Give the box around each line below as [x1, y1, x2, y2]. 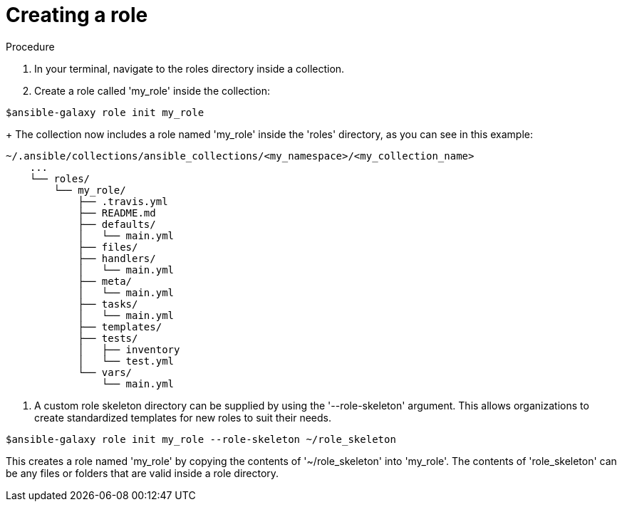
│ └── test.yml [78, 355, 175, 367]
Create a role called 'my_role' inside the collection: [34, 84, 271, 97]
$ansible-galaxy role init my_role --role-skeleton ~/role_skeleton [6, 433, 396, 445]
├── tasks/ [78, 298, 138, 310]
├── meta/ [78, 275, 133, 287]
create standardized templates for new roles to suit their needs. [34, 411, 331, 424]
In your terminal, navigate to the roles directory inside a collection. [34, 62, 345, 75]
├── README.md [78, 207, 156, 219]
